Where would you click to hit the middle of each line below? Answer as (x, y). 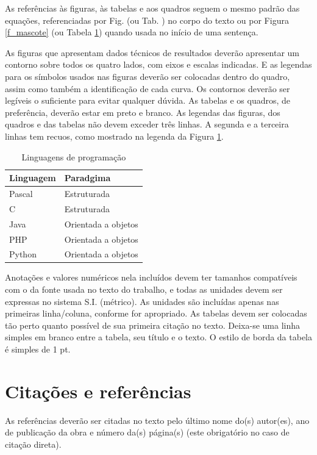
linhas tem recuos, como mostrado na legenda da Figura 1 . (114, 136)
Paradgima (87, 178)
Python (23, 254)
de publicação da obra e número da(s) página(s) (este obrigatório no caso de (147, 432)
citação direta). (33, 444)
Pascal (21, 193)
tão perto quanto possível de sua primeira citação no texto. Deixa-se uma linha (152, 325)
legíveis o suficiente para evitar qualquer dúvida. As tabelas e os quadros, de (148, 100)
